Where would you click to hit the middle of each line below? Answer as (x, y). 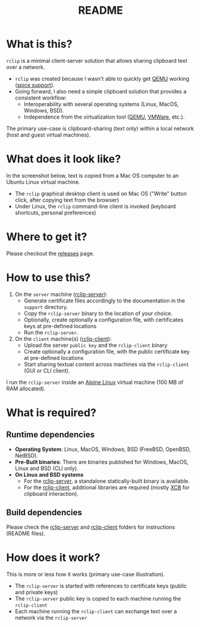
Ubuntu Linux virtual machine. (43, 182)
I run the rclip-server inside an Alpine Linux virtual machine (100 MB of (95, 382)
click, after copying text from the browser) (67, 200)
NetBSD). (26, 455)
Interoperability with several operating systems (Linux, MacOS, (101, 104)
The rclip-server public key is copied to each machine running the (98, 598)
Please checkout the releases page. (50, 253)
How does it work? (53, 557)
